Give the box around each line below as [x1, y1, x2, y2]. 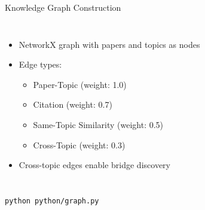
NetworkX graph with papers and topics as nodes [19, 38, 200, 50]
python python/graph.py [5, 196, 99, 205]
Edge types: [19, 58, 62, 71]
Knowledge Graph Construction [5, 1, 121, 13]
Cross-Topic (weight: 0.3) [33, 138, 126, 151]
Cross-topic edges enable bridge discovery [19, 159, 170, 171]
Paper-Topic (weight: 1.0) [33, 78, 127, 90]
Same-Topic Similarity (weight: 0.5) [33, 118, 164, 130]
